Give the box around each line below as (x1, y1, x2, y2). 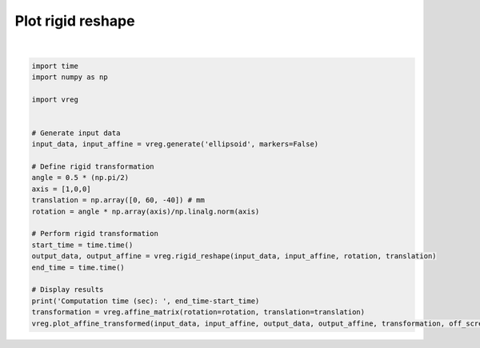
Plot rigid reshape (14, 12, 135, 30)
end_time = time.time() (31, 262, 126, 272)
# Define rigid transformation (31, 162, 155, 171)
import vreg (31, 94, 79, 104)
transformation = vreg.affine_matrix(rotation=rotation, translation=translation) (31, 308, 366, 317)
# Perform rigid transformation (31, 229, 159, 238)
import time (31, 61, 79, 70)
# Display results (31, 285, 104, 294)
